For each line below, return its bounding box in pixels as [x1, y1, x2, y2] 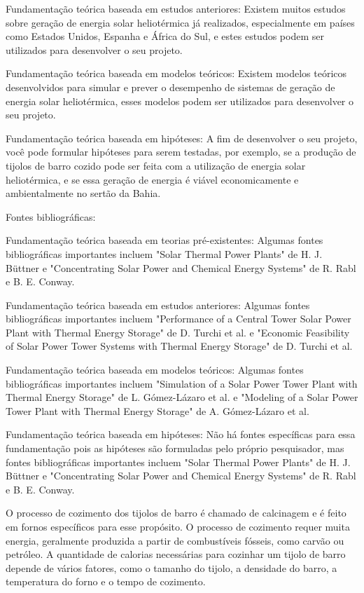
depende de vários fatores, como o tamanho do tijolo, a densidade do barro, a [6, 560, 337, 575]
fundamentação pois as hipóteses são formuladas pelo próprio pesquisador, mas [6, 441, 344, 456]
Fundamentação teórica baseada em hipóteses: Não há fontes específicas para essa [6, 427, 356, 442]
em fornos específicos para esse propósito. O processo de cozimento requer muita [6, 519, 350, 533]
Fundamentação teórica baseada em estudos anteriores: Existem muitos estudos [6, 1, 346, 15]
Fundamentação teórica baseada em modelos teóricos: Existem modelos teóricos [6, 66, 347, 81]
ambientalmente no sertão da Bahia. [6, 186, 161, 200]
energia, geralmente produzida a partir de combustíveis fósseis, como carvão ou [6, 533, 344, 547]
